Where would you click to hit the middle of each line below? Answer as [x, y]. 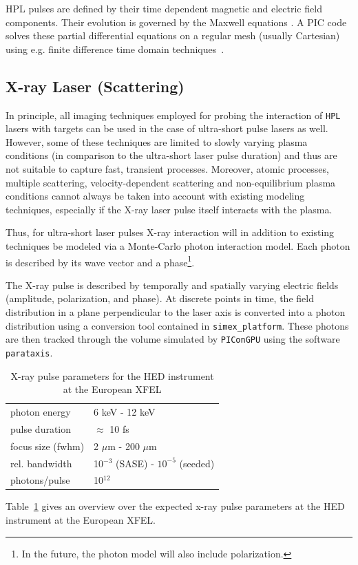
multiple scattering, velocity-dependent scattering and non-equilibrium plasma [171, 182]
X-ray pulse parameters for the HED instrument [112, 375]
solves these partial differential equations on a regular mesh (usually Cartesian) [173, 35]
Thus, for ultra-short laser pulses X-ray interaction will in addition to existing [170, 232]
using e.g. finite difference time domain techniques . [115, 49]
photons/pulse [40, 480]
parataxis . [29, 352]
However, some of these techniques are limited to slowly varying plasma [157, 141]
